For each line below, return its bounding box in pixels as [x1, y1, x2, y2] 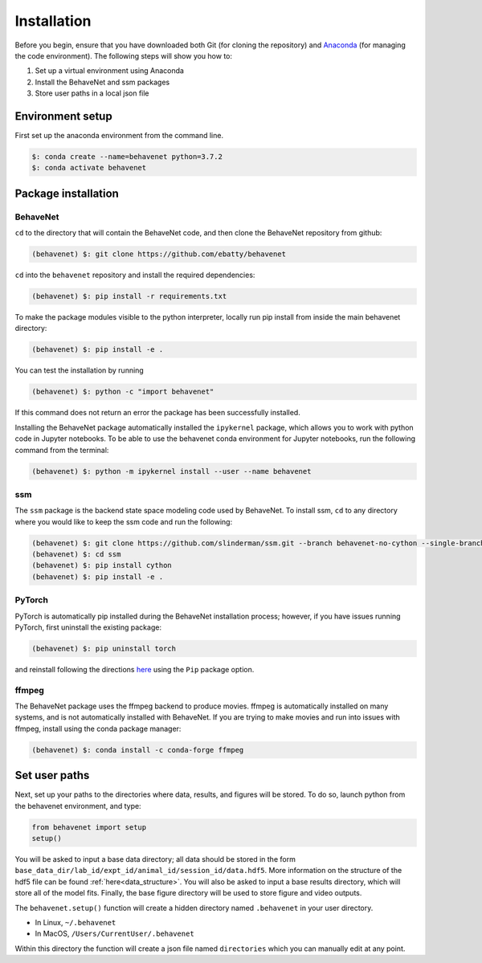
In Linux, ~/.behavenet [35, 918, 116, 928]
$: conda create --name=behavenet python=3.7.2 [31, 153, 223, 161]
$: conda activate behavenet [31, 163, 147, 173]
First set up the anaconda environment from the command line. [14, 131, 224, 141]
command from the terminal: [14, 445, 109, 455]
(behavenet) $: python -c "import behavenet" [31, 387, 214, 397]
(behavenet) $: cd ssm [31, 550, 121, 559]
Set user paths [14, 769, 90, 782]
